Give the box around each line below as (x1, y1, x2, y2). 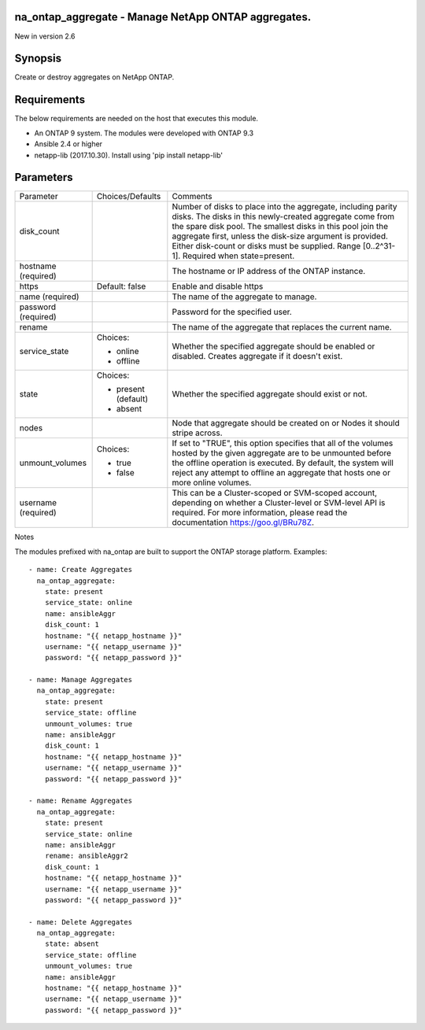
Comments (172, 191, 213, 202)
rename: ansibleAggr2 (44, 851, 129, 861)
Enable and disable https (172, 281, 264, 292)
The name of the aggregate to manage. (172, 291, 317, 302)
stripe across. (172, 427, 224, 438)
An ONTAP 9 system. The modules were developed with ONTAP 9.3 (34, 128, 254, 138)
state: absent (44, 940, 100, 948)
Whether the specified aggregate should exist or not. (172, 389, 368, 400)
